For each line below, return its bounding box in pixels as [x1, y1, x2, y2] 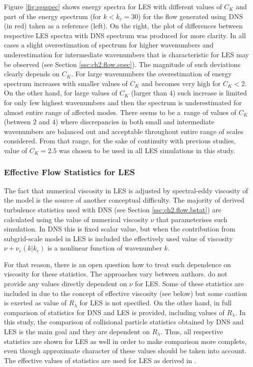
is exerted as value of [4, 298, 67, 308]
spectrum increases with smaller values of [4, 78, 128, 88]
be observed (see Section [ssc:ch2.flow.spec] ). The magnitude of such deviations [4, 59, 241, 69]
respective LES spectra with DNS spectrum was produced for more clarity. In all [4, 30, 246, 40]
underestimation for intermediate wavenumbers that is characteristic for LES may [4, 49, 249, 59]
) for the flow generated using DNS [138, 11, 243, 21]
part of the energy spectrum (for [4, 11, 101, 21]
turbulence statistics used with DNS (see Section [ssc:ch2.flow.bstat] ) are [4, 204, 222, 214]
